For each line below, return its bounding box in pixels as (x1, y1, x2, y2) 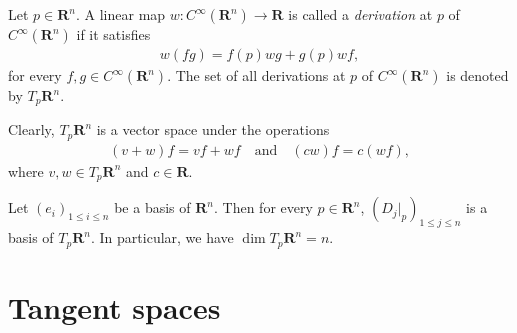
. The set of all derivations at (167, 65, 346, 86)
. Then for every (214, 197, 313, 218)
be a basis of (114, 197, 191, 218)
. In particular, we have (91, 227, 234, 248)
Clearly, (8, 119, 55, 140)
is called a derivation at (288, 4, 433, 24)
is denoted (446, 65, 509, 86)
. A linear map (75, 4, 166, 24)
